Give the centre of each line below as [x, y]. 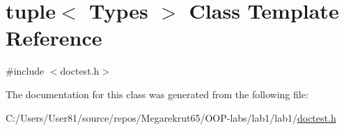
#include [25, 71]
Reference [54, 38]
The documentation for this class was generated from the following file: [157, 94]
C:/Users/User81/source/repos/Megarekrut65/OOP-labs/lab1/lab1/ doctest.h [171, 117]
